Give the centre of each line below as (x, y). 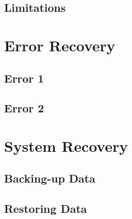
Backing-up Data (50, 178)
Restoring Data (46, 208)
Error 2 (24, 108)
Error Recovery (60, 45)
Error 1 (24, 78)
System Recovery (66, 145)
